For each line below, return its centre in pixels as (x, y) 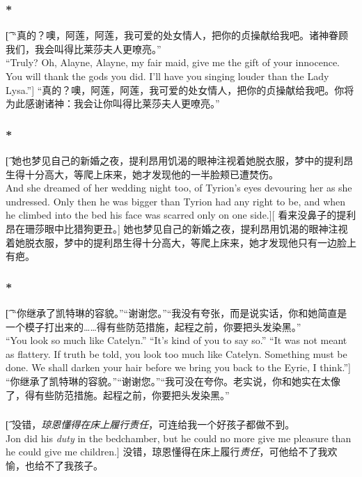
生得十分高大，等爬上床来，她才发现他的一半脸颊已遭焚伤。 (142, 174)
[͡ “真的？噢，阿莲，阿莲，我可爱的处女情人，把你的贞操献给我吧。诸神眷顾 (177, 35)
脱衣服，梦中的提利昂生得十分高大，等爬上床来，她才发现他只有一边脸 (186, 242)
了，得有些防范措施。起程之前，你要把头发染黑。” (118, 394)
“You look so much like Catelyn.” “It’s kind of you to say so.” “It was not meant (176, 340)
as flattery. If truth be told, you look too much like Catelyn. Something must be (176, 353)
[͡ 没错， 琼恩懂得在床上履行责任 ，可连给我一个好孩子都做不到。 (150, 424)
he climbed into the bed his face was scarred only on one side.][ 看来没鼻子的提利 (181, 215)
